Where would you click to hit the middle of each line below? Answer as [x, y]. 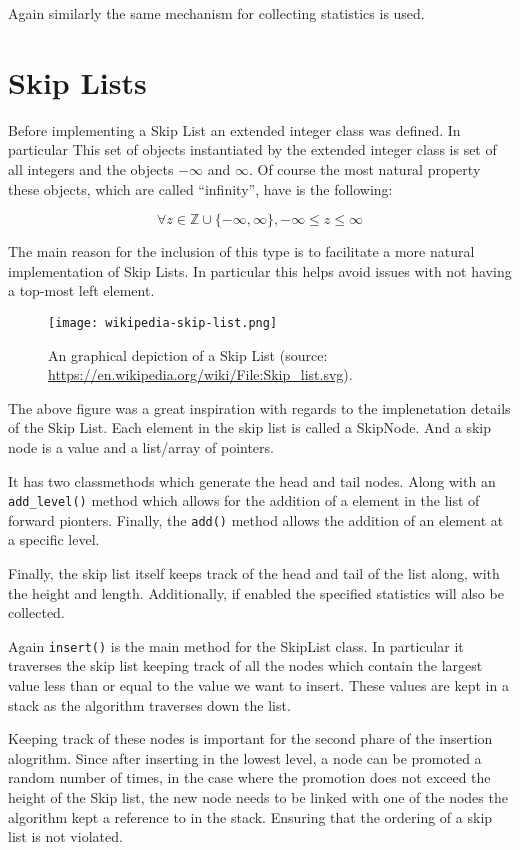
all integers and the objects [91, 168]
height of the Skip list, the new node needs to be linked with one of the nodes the [258, 797]
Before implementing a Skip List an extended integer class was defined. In [234, 129]
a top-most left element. [81, 290]
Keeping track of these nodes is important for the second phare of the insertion [250, 738]
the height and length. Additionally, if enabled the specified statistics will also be [256, 592]
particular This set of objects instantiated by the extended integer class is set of [252, 149]
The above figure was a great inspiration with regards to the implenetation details [259, 407]
